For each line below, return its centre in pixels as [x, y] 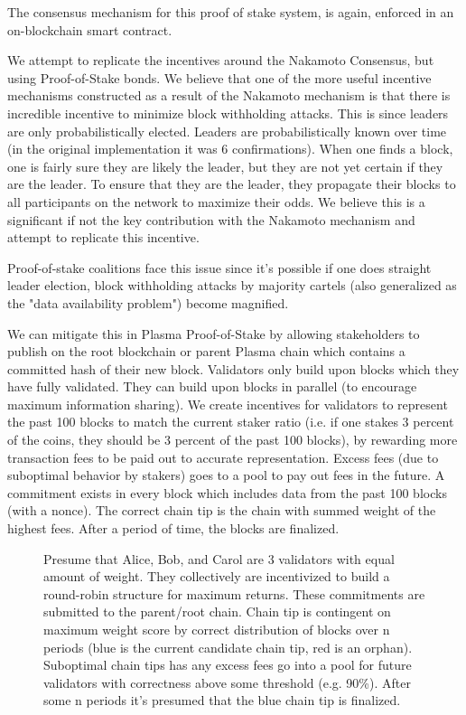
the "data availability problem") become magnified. [148, 302]
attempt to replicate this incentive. [103, 237]
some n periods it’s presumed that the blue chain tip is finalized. [222, 700]
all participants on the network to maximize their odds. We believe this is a [216, 201]
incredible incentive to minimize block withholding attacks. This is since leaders [228, 113]
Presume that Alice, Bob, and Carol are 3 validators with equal [219, 558]
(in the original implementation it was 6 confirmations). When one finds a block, [230, 149]
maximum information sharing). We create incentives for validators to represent [228, 404]
